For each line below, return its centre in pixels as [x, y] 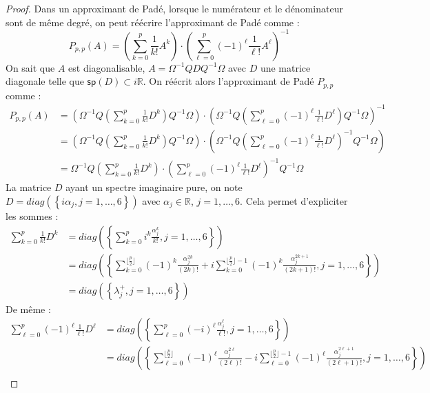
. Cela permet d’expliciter [294, 201]
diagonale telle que [45, 81]
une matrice [285, 67]
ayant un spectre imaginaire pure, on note [154, 187]
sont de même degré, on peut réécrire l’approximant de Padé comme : [153, 22]
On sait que [30, 67]
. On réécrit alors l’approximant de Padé [228, 81]
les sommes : [32, 216]
